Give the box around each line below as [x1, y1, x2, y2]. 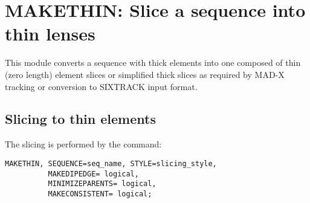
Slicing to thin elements [5, 109, 156, 128]
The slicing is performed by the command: [5, 138, 162, 150]
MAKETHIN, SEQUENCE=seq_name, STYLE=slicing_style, [5, 159, 217, 168]
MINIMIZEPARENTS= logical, [48, 179, 157, 188]
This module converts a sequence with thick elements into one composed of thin [5, 56, 301, 69]
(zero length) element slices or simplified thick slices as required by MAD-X [5, 68, 285, 80]
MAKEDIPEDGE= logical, [48, 169, 139, 178]
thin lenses [5, 21, 95, 46]
